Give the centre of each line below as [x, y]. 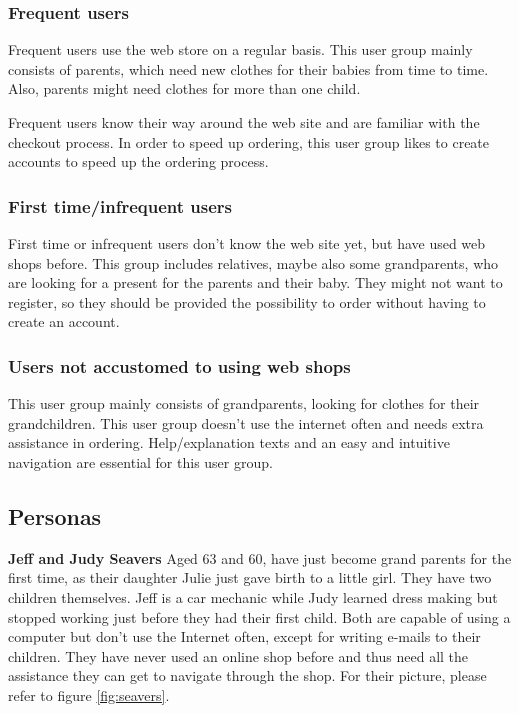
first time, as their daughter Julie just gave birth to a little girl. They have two [250, 577]
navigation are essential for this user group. [140, 461]
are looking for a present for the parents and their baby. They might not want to [255, 282]
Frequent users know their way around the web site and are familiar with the [244, 122]
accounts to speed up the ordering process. [138, 161]
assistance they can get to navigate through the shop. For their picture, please [247, 675]
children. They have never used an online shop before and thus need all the [238, 655]
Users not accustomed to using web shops [179, 365]
